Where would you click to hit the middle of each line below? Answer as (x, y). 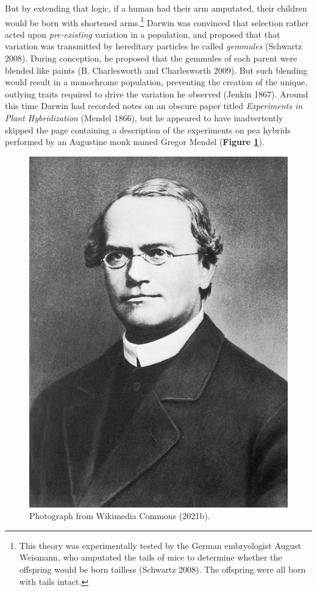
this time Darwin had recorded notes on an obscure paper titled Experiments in (154, 106)
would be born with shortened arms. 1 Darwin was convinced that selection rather (157, 21)
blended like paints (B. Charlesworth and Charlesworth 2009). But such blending (156, 70)
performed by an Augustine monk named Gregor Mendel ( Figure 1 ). (135, 142)
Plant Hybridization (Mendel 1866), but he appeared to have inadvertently (144, 118)
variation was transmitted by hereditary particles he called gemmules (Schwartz (154, 46)
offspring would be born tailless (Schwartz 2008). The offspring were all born (162, 569)
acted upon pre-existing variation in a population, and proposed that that (143, 34)
